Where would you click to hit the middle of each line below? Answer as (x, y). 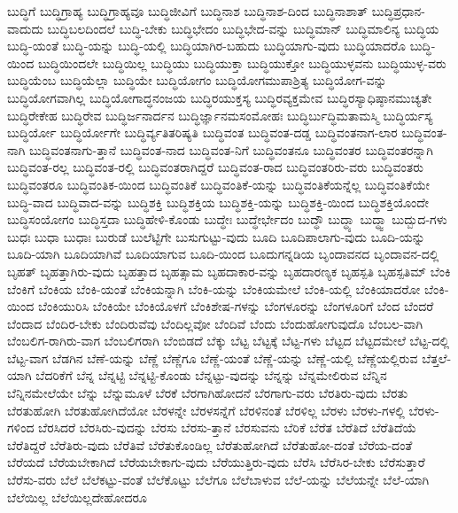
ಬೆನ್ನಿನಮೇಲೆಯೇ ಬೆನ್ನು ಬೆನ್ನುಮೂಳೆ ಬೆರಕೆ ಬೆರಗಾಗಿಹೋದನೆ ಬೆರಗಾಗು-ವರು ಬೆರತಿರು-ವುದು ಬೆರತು (208, 393)
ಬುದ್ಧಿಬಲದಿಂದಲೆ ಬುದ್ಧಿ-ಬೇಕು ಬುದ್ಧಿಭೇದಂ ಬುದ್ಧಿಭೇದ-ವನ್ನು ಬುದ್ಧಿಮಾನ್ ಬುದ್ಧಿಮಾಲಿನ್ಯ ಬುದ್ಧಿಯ (243, 28)
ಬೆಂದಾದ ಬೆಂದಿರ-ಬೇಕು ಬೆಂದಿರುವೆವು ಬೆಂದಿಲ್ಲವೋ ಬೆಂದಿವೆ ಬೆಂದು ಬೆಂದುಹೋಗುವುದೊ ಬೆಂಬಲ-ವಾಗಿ (215, 323)
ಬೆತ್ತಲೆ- (437, 358)
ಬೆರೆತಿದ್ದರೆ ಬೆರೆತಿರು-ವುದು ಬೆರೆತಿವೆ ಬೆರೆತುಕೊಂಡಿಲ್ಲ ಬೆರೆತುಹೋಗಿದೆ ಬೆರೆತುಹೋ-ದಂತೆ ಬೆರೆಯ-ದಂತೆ (210, 444)
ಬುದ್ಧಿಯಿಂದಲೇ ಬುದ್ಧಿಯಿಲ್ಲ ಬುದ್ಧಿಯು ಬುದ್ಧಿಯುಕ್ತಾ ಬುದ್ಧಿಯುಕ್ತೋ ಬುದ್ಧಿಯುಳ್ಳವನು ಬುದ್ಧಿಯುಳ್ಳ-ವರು (242, 62)
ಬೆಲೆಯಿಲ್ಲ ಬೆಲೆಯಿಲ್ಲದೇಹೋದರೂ (77, 497)
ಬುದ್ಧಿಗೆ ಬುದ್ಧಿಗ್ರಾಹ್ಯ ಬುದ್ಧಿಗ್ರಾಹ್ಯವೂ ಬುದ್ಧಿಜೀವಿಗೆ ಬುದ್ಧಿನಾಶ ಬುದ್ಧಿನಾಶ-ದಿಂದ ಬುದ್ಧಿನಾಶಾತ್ (188, 11)
